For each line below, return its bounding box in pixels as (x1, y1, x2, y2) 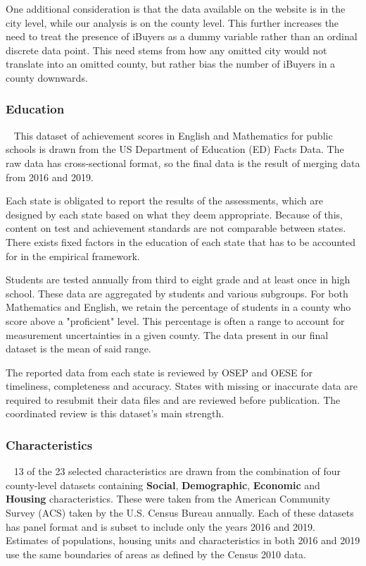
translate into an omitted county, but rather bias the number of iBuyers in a (6, 56, 336, 71)
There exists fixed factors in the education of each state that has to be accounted (6, 234, 356, 249)
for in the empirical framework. (6, 248, 140, 263)
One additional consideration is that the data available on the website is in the (6, 1, 346, 16)
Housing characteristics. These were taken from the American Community (6, 491, 331, 506)
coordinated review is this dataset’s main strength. (6, 406, 225, 421)
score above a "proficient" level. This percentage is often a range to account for (6, 313, 345, 328)
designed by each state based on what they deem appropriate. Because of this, (6, 207, 343, 221)
